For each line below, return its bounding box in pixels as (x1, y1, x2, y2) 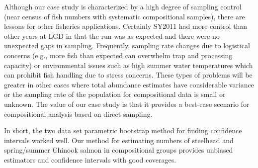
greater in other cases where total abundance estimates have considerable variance (4, 79, 255, 89)
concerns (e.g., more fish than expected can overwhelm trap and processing (4, 50, 233, 60)
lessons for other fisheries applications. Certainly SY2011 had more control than (4, 21, 248, 31)
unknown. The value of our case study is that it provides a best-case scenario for (4, 98, 250, 109)
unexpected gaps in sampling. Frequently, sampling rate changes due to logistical (4, 40, 250, 51)
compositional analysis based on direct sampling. (4, 108, 153, 119)
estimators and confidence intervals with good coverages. (4, 154, 176, 165)
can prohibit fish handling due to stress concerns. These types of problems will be (4, 70, 253, 80)
